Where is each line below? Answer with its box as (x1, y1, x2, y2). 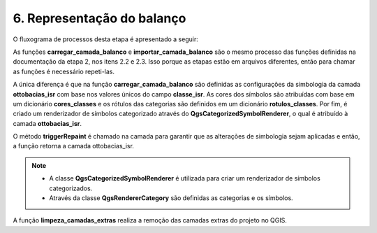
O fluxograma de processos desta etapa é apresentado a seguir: (13, 35, 198, 43)
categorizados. (49, 184, 93, 192)
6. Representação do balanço (13, 10, 186, 26)
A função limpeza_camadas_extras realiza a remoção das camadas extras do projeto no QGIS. (13, 216, 288, 225)
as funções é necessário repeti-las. (13, 67, 115, 76)
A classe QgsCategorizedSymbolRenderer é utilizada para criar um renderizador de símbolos (49, 174, 320, 183)
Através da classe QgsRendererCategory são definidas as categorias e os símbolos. (49, 194, 293, 202)
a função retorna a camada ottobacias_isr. (13, 142, 134, 150)
